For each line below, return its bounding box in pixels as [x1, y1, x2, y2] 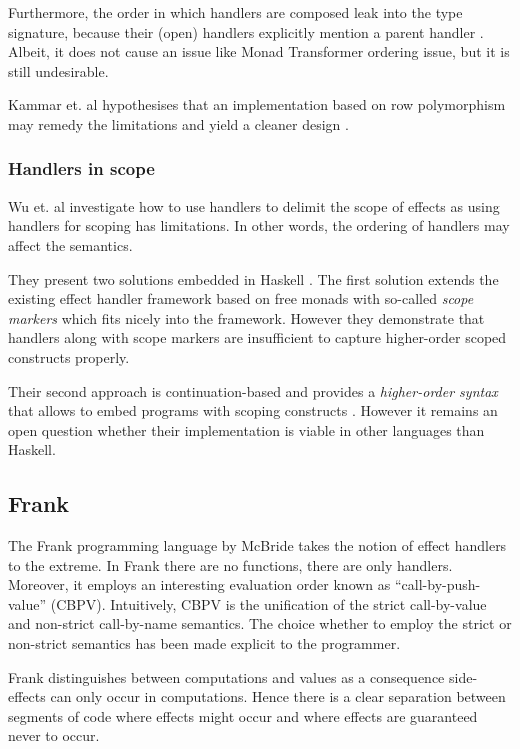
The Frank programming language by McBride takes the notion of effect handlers [8, 535, 507, 556]
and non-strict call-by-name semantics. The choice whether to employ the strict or [8, 613, 512, 634]
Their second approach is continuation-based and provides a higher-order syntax [8, 380, 498, 401]
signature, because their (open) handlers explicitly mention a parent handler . [8, 21, 484, 42]
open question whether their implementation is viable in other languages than [8, 419, 485, 440]
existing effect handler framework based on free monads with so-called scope [8, 288, 474, 309]
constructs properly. [8, 346, 130, 367]
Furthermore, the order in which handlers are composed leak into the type [8, 2, 463, 22]
